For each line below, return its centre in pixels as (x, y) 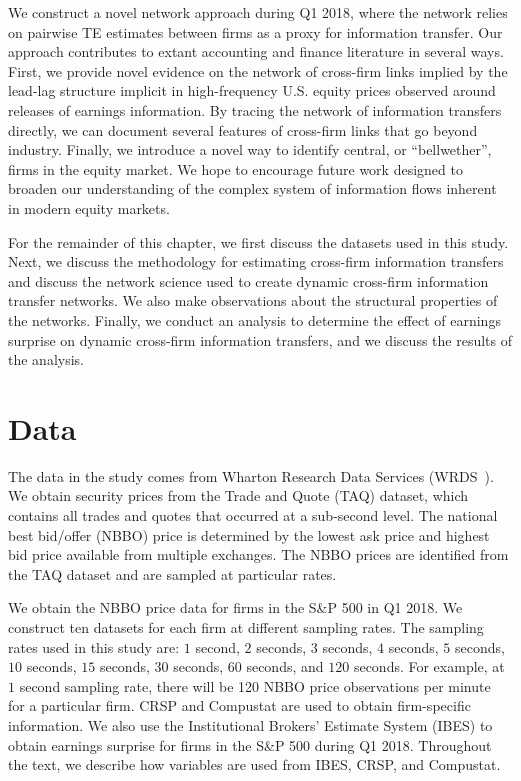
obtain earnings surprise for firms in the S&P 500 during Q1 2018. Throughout (250, 744)
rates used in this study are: (94, 646)
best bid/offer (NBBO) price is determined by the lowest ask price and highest (249, 534)
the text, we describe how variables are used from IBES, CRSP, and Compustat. (254, 764)
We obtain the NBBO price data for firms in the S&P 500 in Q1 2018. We (235, 607)
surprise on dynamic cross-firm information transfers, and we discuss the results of (260, 339)
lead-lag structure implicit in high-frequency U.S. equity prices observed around (252, 90)
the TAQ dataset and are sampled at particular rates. (172, 573)
